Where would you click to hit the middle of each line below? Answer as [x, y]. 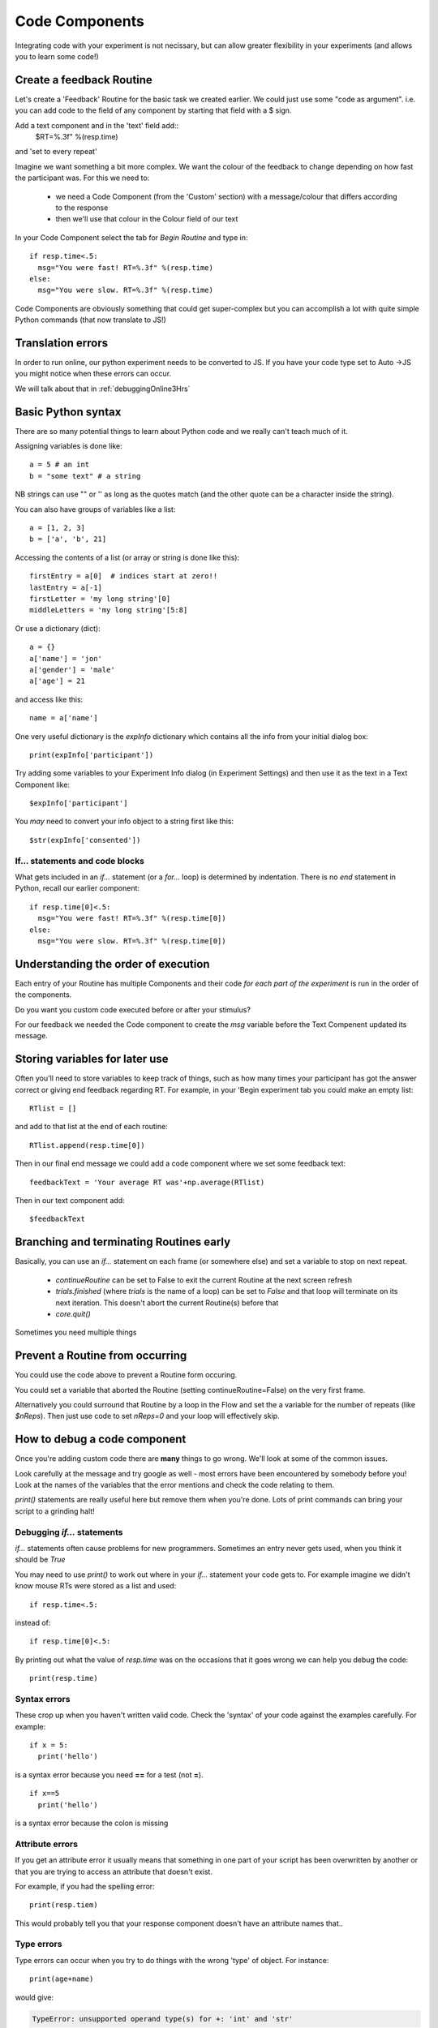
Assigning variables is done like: [69, 446]
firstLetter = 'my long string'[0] [100, 599]
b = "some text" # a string [85, 476]
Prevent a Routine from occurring [101, 1356]
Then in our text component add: [70, 1201]
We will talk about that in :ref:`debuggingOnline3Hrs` [103, 389]
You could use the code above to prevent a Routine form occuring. [126, 1375]
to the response [82, 208]
